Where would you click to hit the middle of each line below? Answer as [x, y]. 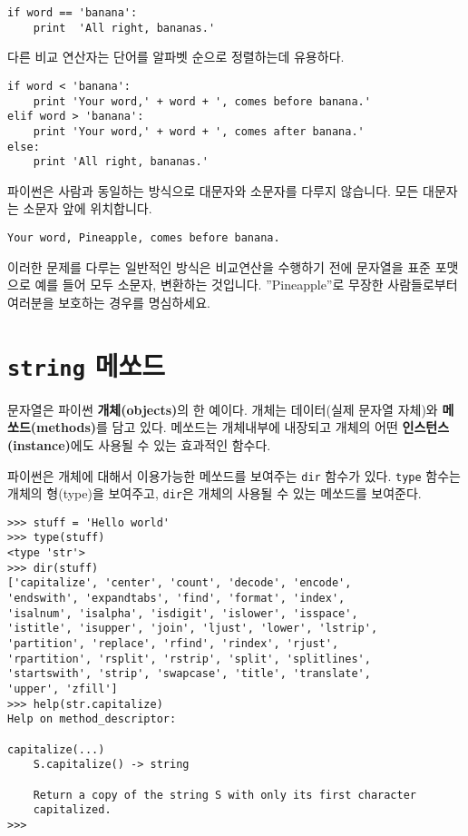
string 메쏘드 [86, 364]
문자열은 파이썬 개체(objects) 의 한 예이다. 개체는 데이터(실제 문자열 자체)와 [223, 409]
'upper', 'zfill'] [63, 689]
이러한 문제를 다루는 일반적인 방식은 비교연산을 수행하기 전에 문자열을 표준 [219, 266]
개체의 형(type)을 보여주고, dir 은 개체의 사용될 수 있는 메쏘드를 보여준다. [214, 493]
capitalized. [72, 810]
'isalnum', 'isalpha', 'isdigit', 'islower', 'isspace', [183, 613]
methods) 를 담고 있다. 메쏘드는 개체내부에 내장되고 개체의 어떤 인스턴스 [243, 427]
